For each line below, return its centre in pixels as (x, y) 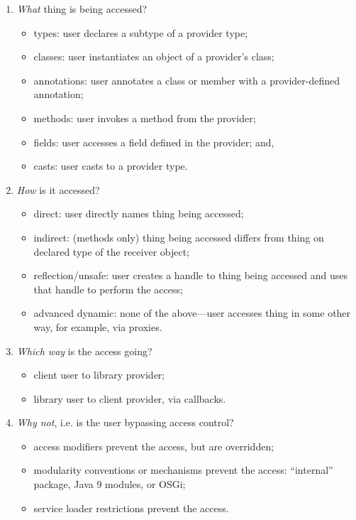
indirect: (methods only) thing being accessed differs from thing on (179, 237)
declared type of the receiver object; (112, 251)
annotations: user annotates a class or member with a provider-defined (187, 80)
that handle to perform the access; (108, 289)
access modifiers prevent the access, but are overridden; (154, 446)
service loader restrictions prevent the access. (131, 508)
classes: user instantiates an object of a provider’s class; (154, 56)
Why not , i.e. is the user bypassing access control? (125, 422)
